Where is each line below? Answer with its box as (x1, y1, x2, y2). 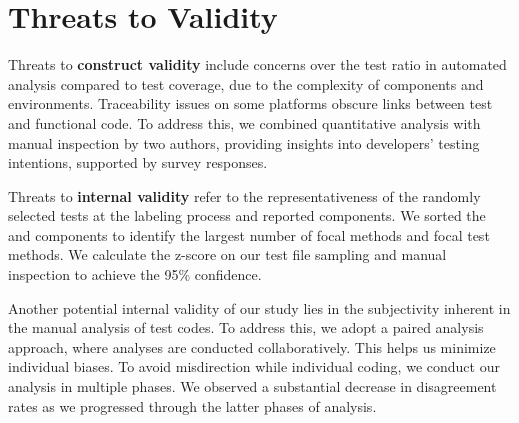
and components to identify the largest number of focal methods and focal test (8, 224, 490, 245)
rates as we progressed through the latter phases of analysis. (8, 395, 377, 416)
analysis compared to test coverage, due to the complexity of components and (8, 73, 484, 94)
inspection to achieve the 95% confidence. (8, 264, 262, 285)
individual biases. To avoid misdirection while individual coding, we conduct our (8, 356, 500, 377)
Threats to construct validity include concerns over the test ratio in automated (8, 54, 507, 75)
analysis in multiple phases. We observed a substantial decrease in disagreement (8, 376, 497, 397)
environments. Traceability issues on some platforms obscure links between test (8, 93, 493, 114)
